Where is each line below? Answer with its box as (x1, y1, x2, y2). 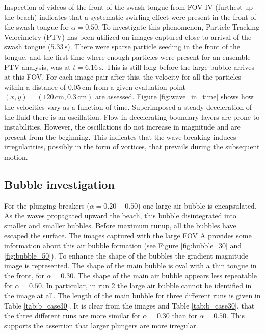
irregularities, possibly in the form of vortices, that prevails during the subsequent (4, 141, 260, 152)
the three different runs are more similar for (4, 310, 141, 321)
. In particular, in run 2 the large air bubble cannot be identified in (41, 280, 252, 291)
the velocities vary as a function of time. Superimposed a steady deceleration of (4, 101, 252, 112)
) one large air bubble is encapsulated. (138, 200, 257, 211)
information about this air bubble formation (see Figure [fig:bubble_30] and (4, 240, 242, 251)
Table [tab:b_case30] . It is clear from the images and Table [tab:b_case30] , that (4, 300, 255, 311)
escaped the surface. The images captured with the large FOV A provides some (4, 230, 252, 241)
